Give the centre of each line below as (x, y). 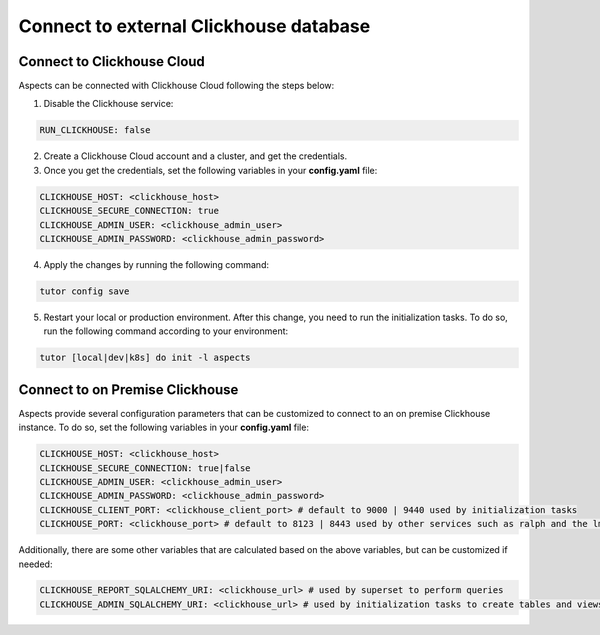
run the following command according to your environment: (166, 331)
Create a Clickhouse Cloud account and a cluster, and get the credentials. (195, 156)
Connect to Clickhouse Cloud (111, 61)
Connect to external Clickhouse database (194, 26)
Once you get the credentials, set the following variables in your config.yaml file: (210, 170)
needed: (35, 564)
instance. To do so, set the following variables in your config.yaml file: (164, 427)
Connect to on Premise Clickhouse (128, 389)
